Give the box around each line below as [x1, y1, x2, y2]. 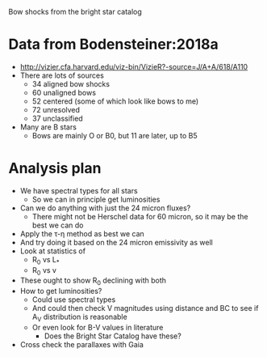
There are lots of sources [19, 70, 105, 80]
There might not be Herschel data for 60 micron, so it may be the [31, 211, 248, 221]
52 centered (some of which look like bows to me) [31, 96, 199, 106]
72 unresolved [31, 104, 81, 114]
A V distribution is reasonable [31, 312, 127, 324]
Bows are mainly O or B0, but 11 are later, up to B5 [31, 130, 198, 140]
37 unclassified [31, 113, 83, 123]
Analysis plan [8, 159, 102, 177]
